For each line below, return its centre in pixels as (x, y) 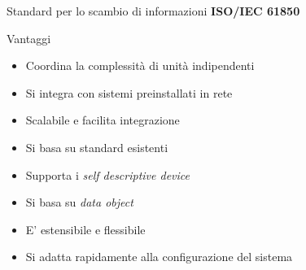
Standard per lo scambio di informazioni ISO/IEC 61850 (153, 11)
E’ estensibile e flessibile (85, 229)
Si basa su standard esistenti (97, 147)
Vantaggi (29, 38)
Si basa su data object (79, 202)
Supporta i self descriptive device (107, 174)
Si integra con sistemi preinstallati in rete (129, 92)
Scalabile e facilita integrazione (103, 120)
